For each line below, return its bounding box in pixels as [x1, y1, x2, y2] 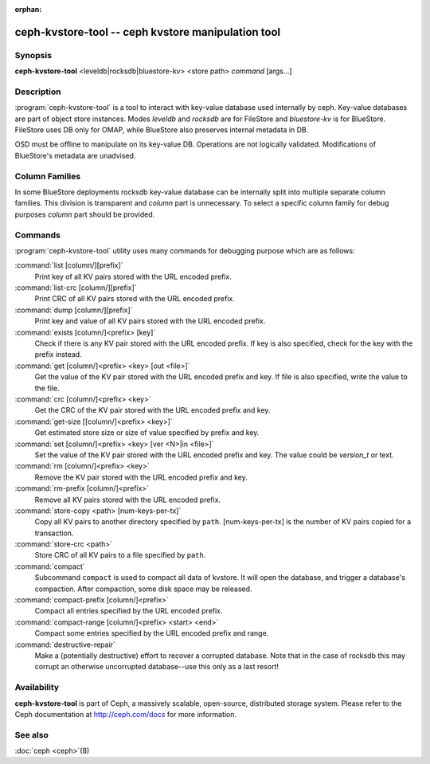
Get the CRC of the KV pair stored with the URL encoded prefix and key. [34, 406, 271, 415]
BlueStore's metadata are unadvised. [14, 151, 136, 160]
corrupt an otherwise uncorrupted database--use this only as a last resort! [34, 662, 279, 672]
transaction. [34, 528, 74, 538]
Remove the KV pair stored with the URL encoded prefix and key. [34, 472, 248, 482]
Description [14, 86, 61, 97]
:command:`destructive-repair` [14, 640, 115, 649]
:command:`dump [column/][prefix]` [14, 305, 133, 315]
